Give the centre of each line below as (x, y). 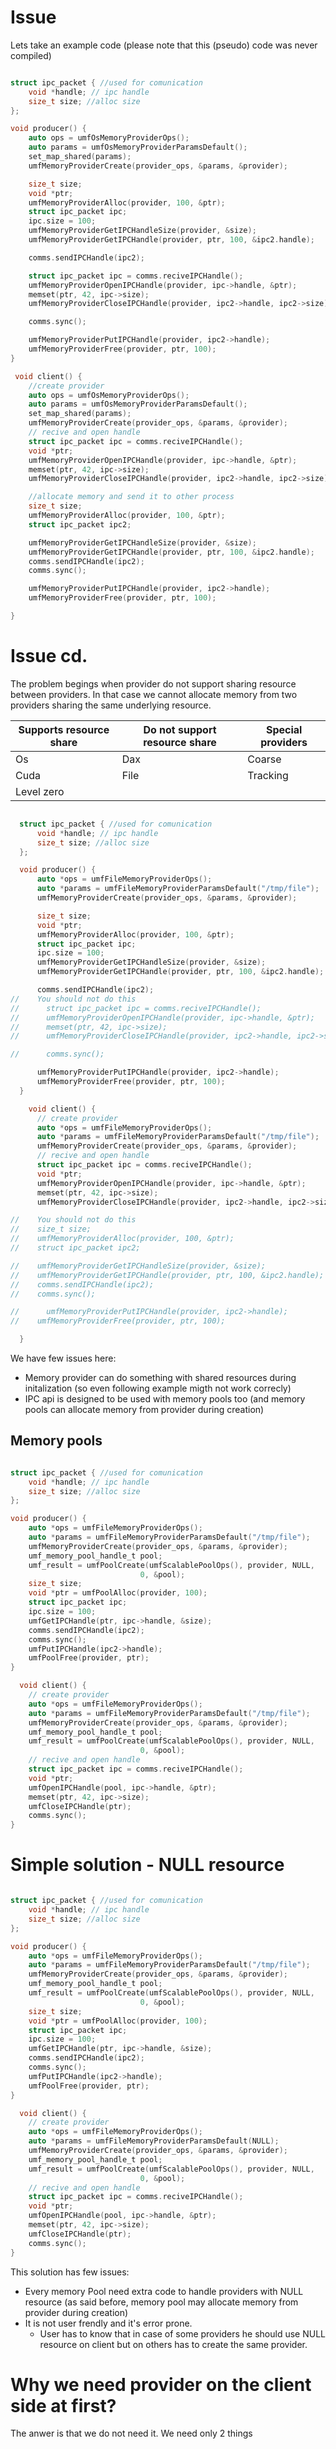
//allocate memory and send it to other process (131, 497)
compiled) (31, 55)
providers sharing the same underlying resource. (111, 705)
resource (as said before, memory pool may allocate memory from (161, 2302)
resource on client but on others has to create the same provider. (173, 2344)
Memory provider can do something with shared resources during (160, 1377)
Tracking (268, 775)
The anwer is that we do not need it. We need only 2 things (131, 2433)
